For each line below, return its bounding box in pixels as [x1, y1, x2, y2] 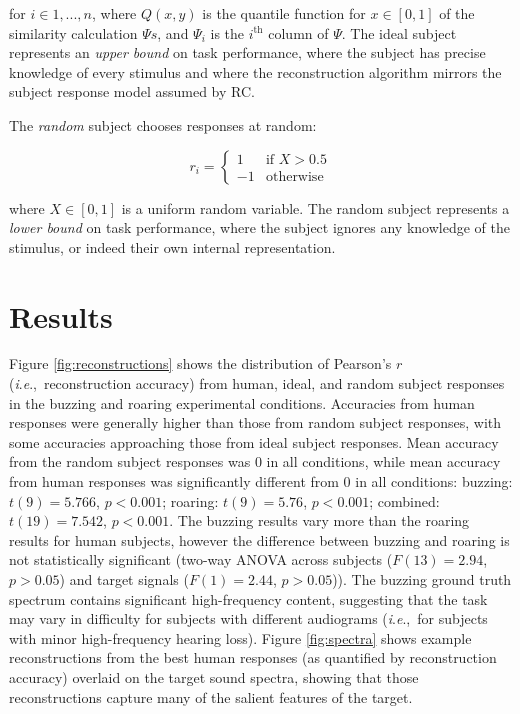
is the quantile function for [202, 3, 366, 23]
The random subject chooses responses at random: [9, 114, 317, 135]
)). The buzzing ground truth [332, 569, 512, 589]
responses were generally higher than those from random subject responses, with [9, 412, 502, 433]
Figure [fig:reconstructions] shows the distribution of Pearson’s [9, 353, 392, 374]
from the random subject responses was [9, 451, 251, 472]
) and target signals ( [59, 569, 189, 589]
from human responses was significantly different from [9, 471, 339, 492]
